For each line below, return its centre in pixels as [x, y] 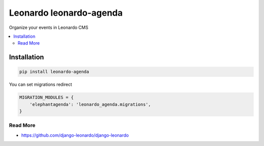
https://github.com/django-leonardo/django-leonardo [75, 135]
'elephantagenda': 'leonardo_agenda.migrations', [90, 104]
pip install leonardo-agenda [54, 72]
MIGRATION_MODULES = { [46, 97]
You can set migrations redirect [41, 85]
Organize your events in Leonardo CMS [49, 27]
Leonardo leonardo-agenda [66, 13]
